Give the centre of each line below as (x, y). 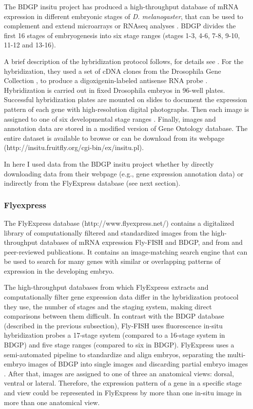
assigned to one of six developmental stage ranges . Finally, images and (110, 118)
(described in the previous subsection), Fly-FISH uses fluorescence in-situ (113, 325)
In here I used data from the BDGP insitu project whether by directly (109, 163)
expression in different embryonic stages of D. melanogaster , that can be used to (124, 16)
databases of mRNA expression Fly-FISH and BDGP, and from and (141, 242)
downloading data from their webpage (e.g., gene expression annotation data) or (124, 173)
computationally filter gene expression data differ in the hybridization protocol (121, 297)
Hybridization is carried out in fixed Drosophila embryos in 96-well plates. (115, 90)
